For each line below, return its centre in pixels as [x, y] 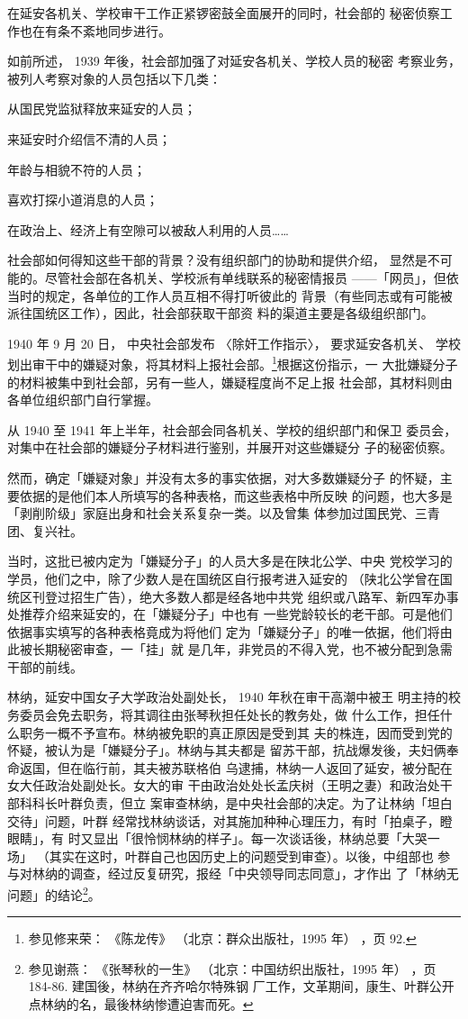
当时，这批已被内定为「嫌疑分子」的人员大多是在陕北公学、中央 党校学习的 [230, 561]
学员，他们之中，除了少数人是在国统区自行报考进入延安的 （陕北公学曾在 [224, 578]
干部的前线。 [45, 666]
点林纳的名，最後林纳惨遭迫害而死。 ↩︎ [141, 1004]
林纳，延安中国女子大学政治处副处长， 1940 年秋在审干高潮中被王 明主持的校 [234, 697]
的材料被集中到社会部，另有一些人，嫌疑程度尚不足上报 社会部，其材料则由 [230, 382]
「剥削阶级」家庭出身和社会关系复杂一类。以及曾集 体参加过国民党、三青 [224, 513]
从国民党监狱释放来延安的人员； [102, 109]
